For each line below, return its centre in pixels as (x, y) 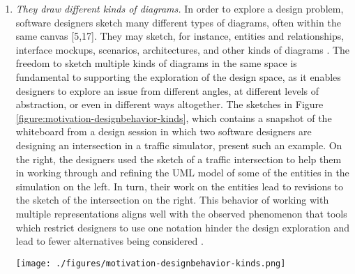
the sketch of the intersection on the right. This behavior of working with (172, 200)
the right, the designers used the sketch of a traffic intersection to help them (179, 159)
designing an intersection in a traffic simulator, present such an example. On (179, 145)
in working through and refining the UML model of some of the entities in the (182, 173)
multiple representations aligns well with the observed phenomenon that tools (181, 213)
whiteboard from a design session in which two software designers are (164, 131)
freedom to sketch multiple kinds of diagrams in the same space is (156, 63)
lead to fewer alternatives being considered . (109, 241)
